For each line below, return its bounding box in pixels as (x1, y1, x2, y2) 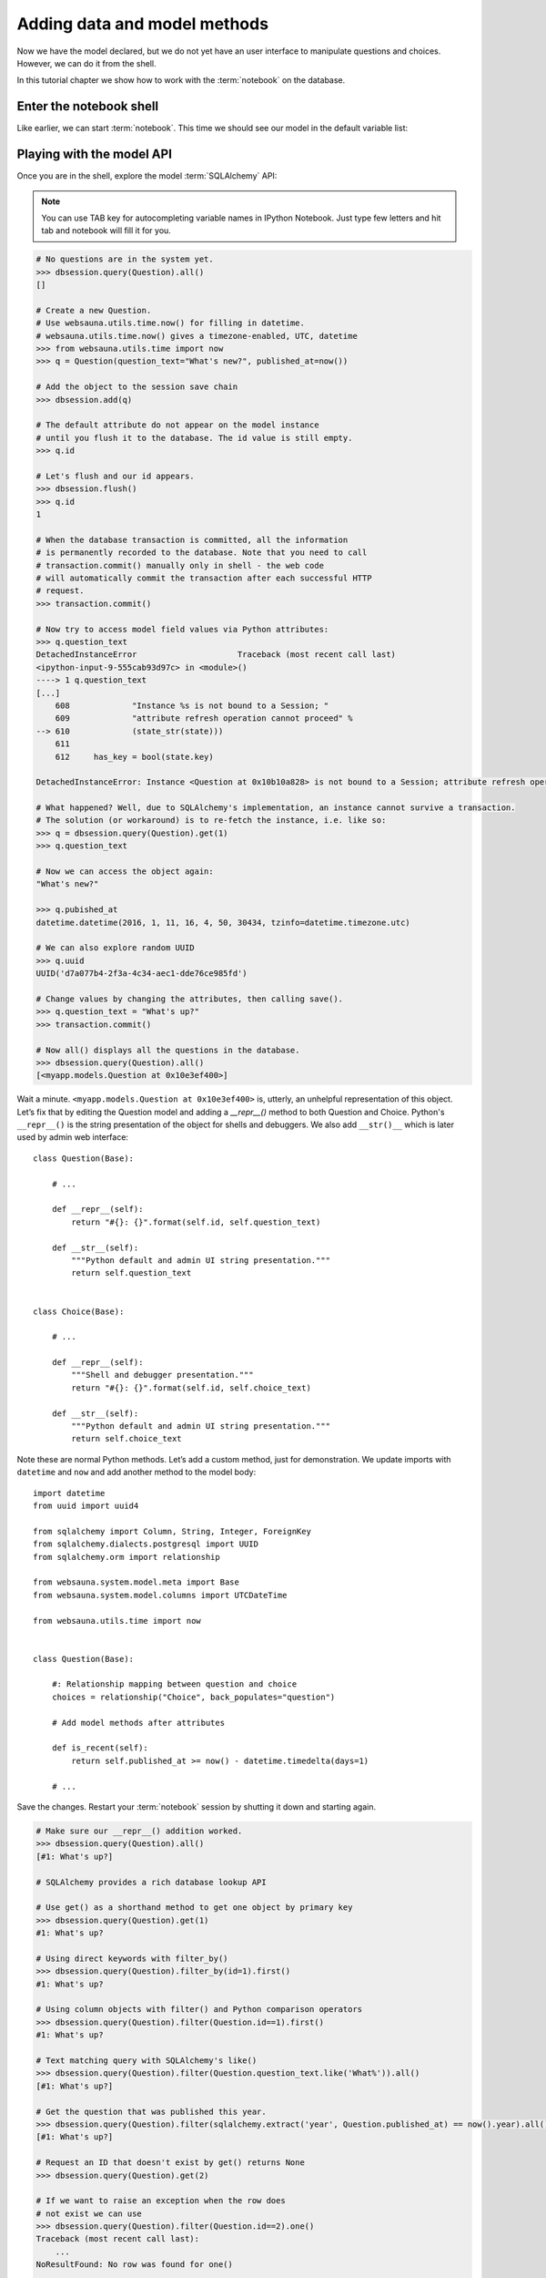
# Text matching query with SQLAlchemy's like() (35, 2056, 258, 2066)
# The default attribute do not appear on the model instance (35, 420, 319, 430)
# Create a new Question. (35, 305, 152, 315)
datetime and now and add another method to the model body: (16, 1467, 257, 1478)
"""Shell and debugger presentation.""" (71, 1370, 254, 1380)
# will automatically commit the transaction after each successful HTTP (35, 573, 372, 583)
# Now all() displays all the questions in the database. (35, 1044, 300, 1055)
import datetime (33, 1488, 106, 1498)
